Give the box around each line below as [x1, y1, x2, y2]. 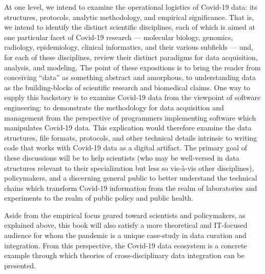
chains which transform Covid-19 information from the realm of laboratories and [4, 182, 257, 193]
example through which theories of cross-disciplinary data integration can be [4, 250, 244, 261]
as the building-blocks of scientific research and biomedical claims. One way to [4, 82, 250, 92]
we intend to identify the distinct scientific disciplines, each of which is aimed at [4, 22, 255, 32]
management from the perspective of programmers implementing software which [4, 112, 256, 123]
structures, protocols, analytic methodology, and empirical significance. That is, [4, 11, 254, 22]
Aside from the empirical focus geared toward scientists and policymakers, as [4, 209, 246, 220]
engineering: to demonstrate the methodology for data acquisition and [4, 102, 224, 112]
